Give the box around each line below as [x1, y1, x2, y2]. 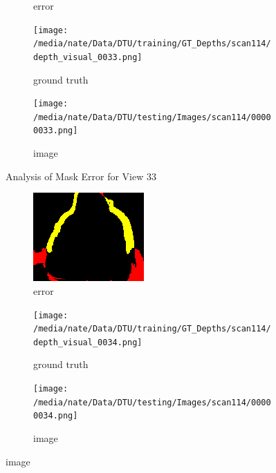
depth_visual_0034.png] [33, 337, 142, 347]
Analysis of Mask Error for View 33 [6, 168, 156, 183]
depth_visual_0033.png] [33, 52, 142, 62]
